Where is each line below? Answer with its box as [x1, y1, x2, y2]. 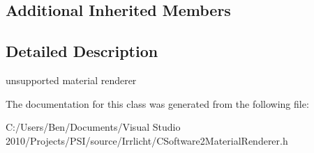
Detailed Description [6, 40, 158, 62]
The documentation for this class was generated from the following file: [6, 96, 309, 111]
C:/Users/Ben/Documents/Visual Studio [6, 120, 181, 134]
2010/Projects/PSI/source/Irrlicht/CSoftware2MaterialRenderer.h [6, 133, 288, 147]
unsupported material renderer [6, 72, 137, 87]
